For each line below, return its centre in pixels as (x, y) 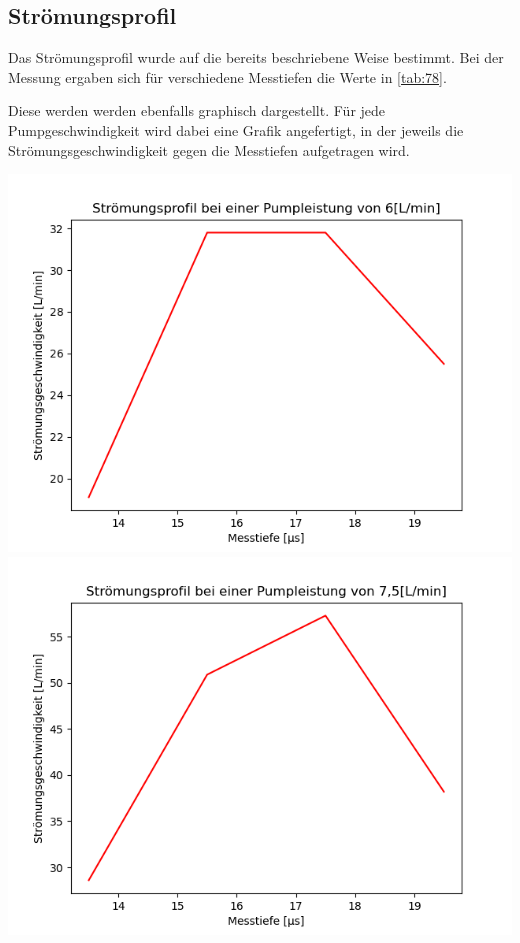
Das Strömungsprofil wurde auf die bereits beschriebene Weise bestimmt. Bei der (256, 57)
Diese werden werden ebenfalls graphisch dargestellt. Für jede (197, 110)
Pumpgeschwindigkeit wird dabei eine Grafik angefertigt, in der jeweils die (236, 129)
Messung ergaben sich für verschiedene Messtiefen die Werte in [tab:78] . (227, 76)
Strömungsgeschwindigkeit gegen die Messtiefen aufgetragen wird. (209, 149)
